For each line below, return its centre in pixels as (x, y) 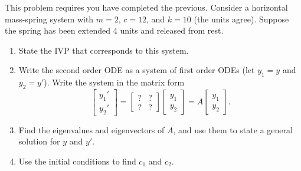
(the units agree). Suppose (241, 19)
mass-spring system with (49, 19)
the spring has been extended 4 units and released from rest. (114, 30)
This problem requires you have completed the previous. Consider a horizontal (146, 7)
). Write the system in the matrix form (114, 82)
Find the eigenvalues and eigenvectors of (91, 129)
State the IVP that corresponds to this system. (104, 50)
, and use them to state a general (233, 129)
